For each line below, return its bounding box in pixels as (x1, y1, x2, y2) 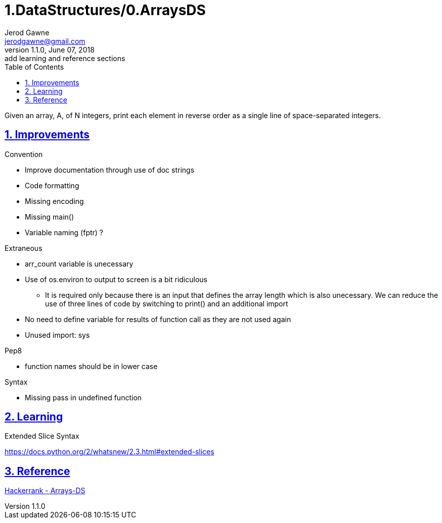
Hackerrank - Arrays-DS (5, 486, 85, 495)
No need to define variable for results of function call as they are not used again (25, 315, 291, 324)
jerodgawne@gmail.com (5, 36, 85, 45)
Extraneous (5, 243, 42, 252)
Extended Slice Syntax (5, 432, 79, 441)
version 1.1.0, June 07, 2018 (5, 45, 95, 54)
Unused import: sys (25, 330, 90, 339)
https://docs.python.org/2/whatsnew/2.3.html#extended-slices (5, 447, 214, 456)
